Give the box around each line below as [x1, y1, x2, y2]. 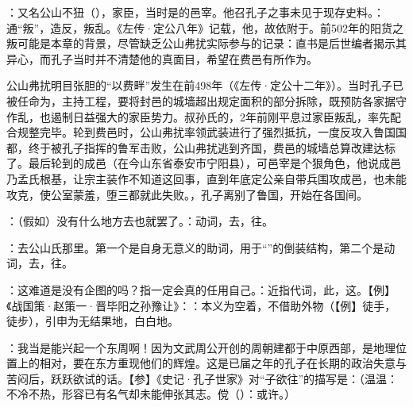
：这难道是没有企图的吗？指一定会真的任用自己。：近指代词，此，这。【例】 [6, 281, 396, 298]
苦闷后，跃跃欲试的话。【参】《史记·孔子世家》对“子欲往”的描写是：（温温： [6, 370, 399, 386]
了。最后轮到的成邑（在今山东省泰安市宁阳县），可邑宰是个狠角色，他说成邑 [6, 155, 401, 171]
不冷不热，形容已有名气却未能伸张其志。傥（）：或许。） [6, 386, 295, 402]
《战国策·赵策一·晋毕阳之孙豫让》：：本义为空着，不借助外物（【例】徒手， [6, 297, 396, 313]
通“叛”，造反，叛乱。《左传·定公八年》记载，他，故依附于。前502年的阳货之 [6, 19, 404, 36]
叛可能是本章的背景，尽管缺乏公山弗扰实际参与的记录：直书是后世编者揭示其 [6, 35, 407, 52]
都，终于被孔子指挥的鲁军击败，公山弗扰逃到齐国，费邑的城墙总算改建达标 [6, 139, 396, 156]
